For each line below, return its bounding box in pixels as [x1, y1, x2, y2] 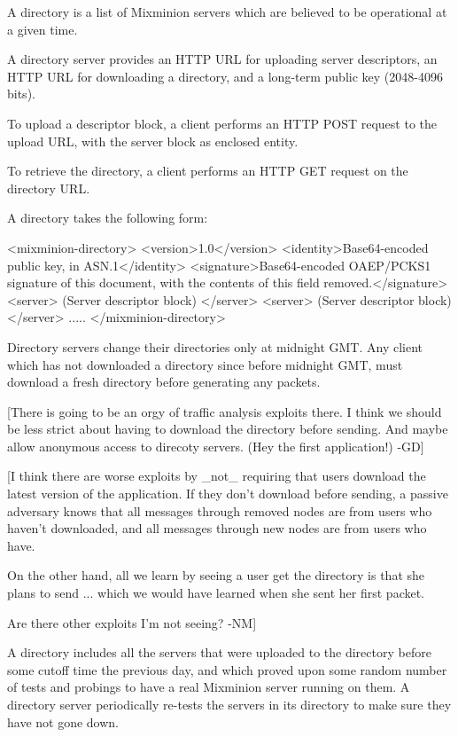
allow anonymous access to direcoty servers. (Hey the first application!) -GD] [7, 436, 424, 455]
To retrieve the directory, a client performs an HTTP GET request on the [7, 161, 408, 180]
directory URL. [7, 178, 90, 197]
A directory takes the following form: [7, 208, 208, 227]
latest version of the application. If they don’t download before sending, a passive [7, 484, 448, 503]
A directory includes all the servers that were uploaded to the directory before [7, 643, 431, 662]
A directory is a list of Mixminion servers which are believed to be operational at [7, 3, 447, 20]
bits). [7, 84, 35, 103]
